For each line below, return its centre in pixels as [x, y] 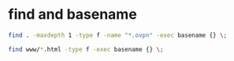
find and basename [73, 14]
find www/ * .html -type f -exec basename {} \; [86, 49]
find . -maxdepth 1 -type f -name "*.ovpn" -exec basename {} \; [117, 35]
